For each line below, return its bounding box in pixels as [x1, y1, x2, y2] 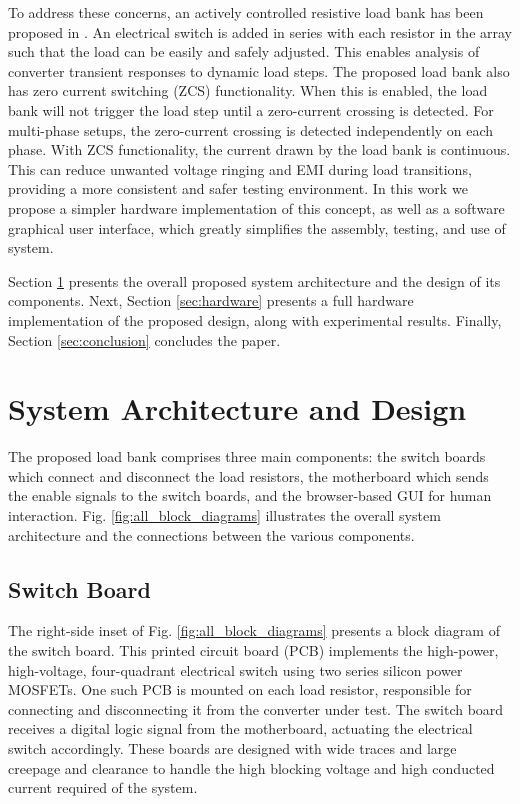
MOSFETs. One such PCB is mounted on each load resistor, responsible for [8, 679, 472, 700]
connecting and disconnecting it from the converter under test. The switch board [8, 698, 504, 719]
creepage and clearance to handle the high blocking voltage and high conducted [8, 757, 495, 778]
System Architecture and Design [8, 388, 467, 429]
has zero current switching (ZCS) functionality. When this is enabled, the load [8, 80, 488, 101]
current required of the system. [8, 777, 198, 798]
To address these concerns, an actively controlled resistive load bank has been [8, 2, 484, 22]
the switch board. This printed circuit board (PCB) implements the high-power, [8, 639, 499, 660]
